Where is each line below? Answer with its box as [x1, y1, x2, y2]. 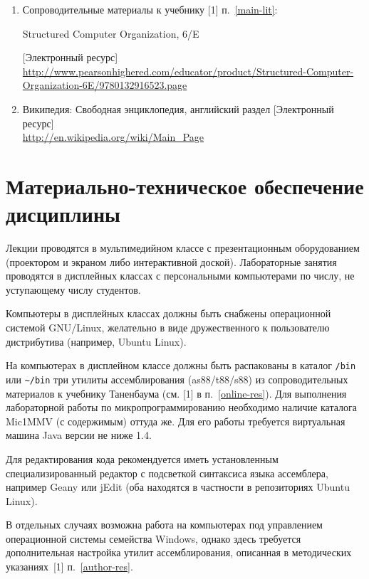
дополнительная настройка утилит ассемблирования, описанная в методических [6, 545, 352, 560]
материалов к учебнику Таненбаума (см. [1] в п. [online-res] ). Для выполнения [6, 386, 347, 400]
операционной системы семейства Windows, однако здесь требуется [6, 531, 301, 546]
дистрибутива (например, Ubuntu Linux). [6, 334, 187, 349]
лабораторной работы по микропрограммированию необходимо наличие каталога [6, 400, 358, 415]
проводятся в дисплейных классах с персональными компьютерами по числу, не [6, 268, 355, 283]
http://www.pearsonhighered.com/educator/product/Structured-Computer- [22, 63, 354, 78]
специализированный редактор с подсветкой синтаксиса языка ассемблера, [6, 465, 328, 480]
